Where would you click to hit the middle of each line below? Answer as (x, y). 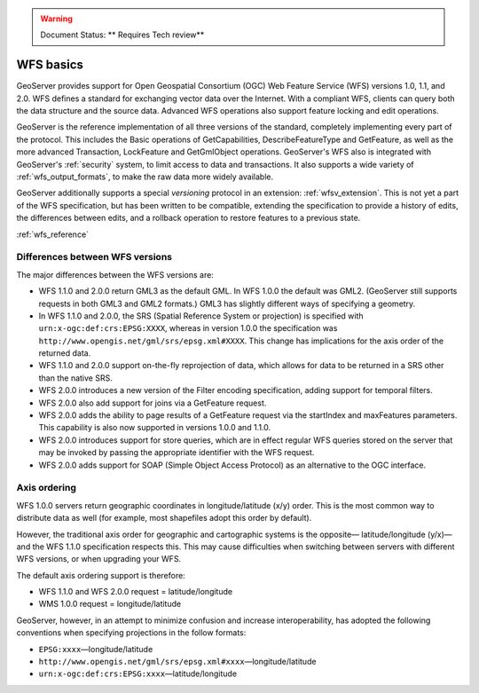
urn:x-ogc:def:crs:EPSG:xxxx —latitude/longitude (138, 673)
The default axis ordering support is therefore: (101, 575)
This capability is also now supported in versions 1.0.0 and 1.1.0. (155, 428)
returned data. (65, 353)
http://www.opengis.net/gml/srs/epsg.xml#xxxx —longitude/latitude (177, 662)
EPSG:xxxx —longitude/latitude (96, 649)
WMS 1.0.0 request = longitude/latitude (110, 604)
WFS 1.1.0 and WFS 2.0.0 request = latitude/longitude (136, 592)
